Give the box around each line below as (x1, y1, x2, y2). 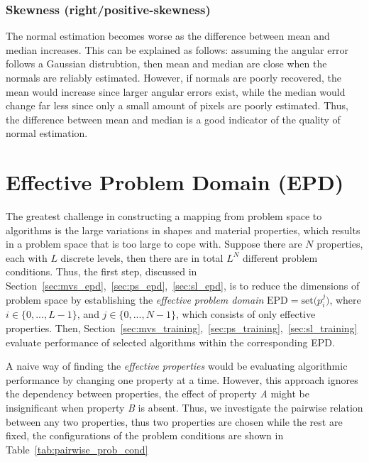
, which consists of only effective (176, 307, 316, 321)
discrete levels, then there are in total (60, 250, 224, 265)
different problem (243, 250, 318, 265)
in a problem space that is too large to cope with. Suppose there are (6, 236, 302, 251)
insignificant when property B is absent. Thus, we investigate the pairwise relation (6, 400, 363, 415)
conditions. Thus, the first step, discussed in (6, 264, 197, 279)
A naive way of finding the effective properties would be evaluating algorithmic (6, 358, 348, 373)
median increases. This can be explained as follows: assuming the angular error (6, 42, 348, 57)
